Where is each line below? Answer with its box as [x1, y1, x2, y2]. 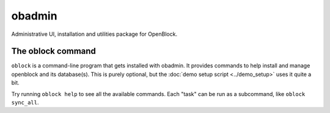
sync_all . [11, 99, 39, 106]
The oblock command [11, 46, 96, 56]
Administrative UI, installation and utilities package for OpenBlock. [11, 30, 177, 38]
